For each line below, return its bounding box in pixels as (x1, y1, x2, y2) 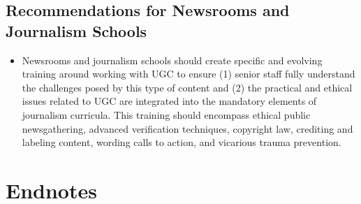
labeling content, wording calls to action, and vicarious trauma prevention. (22, 135, 341, 150)
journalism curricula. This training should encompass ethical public (22, 107, 311, 122)
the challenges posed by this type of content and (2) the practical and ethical (22, 80, 353, 94)
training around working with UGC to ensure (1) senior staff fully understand (22, 66, 355, 81)
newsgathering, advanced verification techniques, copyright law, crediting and (22, 121, 353, 136)
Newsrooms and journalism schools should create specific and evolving (22, 52, 323, 67)
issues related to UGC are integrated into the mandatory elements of (22, 94, 317, 108)
